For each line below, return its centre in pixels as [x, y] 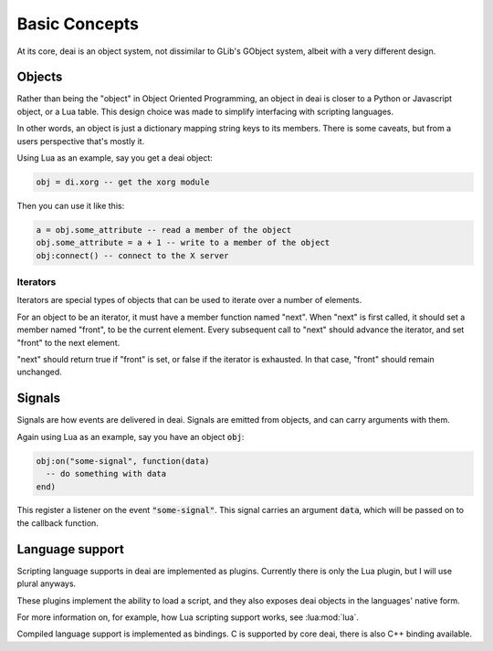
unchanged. [40, 372]
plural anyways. [47, 583]
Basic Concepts [78, 24]
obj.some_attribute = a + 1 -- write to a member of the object [183, 243]
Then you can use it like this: [71, 205]
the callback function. [58, 523]
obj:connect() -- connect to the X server [132, 255]
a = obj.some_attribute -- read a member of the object [164, 230]
